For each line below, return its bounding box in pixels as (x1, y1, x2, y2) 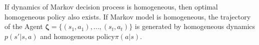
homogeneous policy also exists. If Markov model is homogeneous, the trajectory (4, 11, 251, 21)
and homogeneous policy (40, 30, 115, 41)
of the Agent (4, 21, 43, 31)
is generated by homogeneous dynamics (134, 21, 255, 31)
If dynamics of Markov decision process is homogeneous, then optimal (4, 1, 218, 11)
